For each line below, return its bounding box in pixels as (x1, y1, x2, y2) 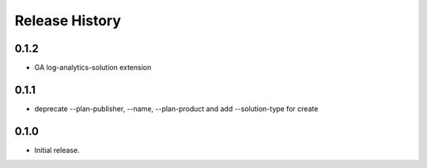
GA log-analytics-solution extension (34, 63, 152, 73)
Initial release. (34, 145, 80, 155)
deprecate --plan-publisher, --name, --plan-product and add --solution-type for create (34, 103, 319, 114)
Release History (14, 12, 122, 29)
